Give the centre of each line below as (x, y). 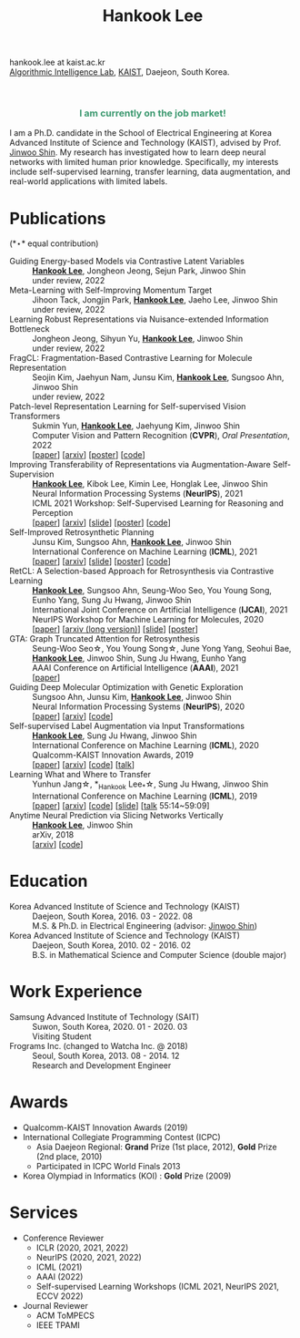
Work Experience (76, 992)
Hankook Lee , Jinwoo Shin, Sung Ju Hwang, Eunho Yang (140, 658)
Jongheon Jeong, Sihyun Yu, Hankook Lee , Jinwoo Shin (138, 339)
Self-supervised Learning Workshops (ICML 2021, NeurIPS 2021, (158, 1286)
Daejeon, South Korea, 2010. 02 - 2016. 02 (111, 945)
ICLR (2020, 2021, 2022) (82, 1247)
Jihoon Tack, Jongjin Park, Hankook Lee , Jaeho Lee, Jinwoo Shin (155, 300)
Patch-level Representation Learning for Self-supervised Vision (128, 407)
